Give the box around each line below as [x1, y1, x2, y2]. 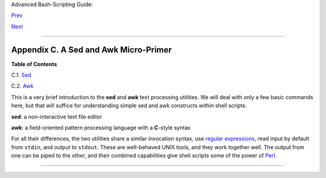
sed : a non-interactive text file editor [11, 113, 103, 120]
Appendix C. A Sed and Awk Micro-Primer [11, 44, 172, 55]
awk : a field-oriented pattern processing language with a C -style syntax [11, 124, 191, 132]
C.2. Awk [11, 82, 34, 90]
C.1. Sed [11, 72, 31, 79]
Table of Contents [11, 60, 57, 67]
